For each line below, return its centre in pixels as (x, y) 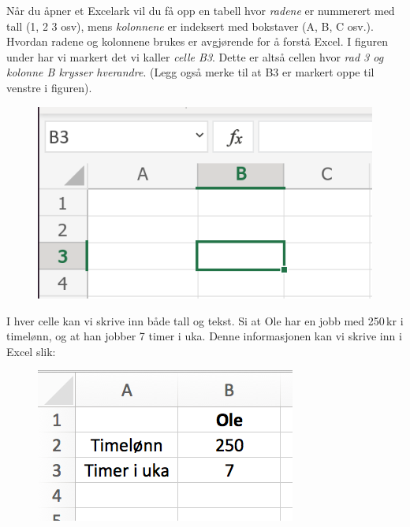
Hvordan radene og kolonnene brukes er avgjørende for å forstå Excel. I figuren (198, 41)
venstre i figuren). (49, 87)
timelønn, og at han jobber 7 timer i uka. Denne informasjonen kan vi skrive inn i (204, 336)
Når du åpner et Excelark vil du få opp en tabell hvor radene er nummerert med (201, 10)
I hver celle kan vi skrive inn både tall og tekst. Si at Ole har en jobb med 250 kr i (205, 320)
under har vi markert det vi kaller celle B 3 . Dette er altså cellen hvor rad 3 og (195, 56)
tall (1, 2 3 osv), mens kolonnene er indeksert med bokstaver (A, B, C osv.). (190, 26)
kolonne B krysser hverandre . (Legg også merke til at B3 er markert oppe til (190, 72)
